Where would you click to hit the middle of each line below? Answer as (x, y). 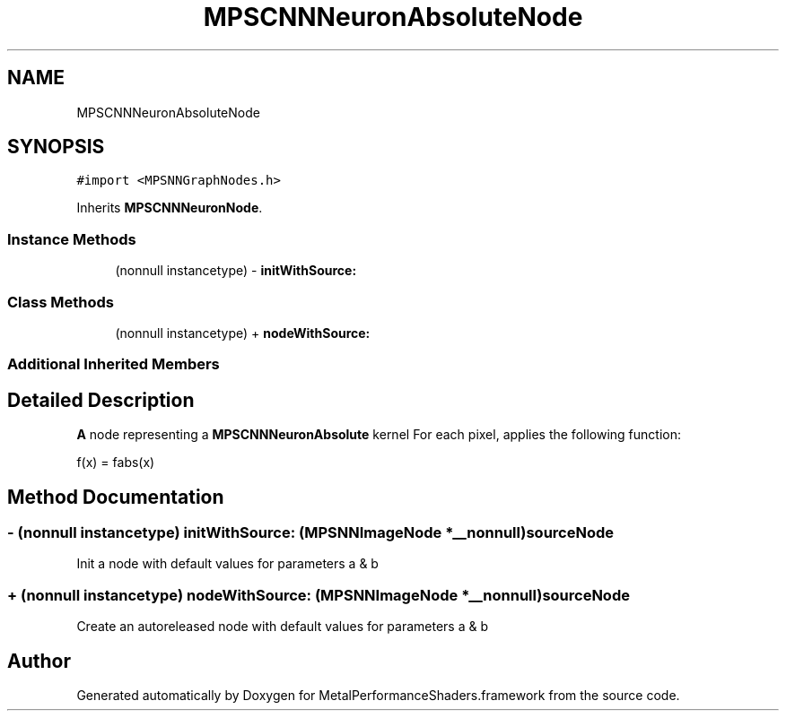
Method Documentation (116, 497)
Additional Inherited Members (114, 364)
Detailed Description (101, 400)
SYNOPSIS (56, 147)
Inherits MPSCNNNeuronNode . (170, 208)
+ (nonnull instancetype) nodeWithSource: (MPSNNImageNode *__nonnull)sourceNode (319, 595)
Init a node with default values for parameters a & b (227, 564)
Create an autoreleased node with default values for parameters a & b (282, 627)
